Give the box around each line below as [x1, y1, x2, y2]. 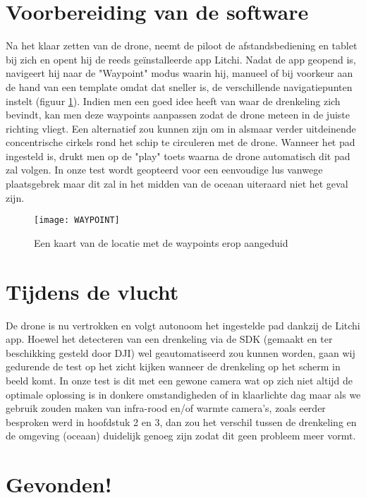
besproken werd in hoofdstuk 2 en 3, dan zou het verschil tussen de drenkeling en [6, 414, 357, 429]
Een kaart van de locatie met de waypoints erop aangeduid [34, 235, 288, 250]
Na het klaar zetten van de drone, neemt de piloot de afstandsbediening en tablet [6, 38, 358, 53]
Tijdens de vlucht [6, 277, 179, 305]
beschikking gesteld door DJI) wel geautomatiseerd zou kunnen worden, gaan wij [6, 345, 355, 360]
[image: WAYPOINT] [34, 215, 120, 226]
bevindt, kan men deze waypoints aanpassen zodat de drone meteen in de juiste [6, 107, 350, 122]
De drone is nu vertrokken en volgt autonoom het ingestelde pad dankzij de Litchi [6, 317, 360, 332]
